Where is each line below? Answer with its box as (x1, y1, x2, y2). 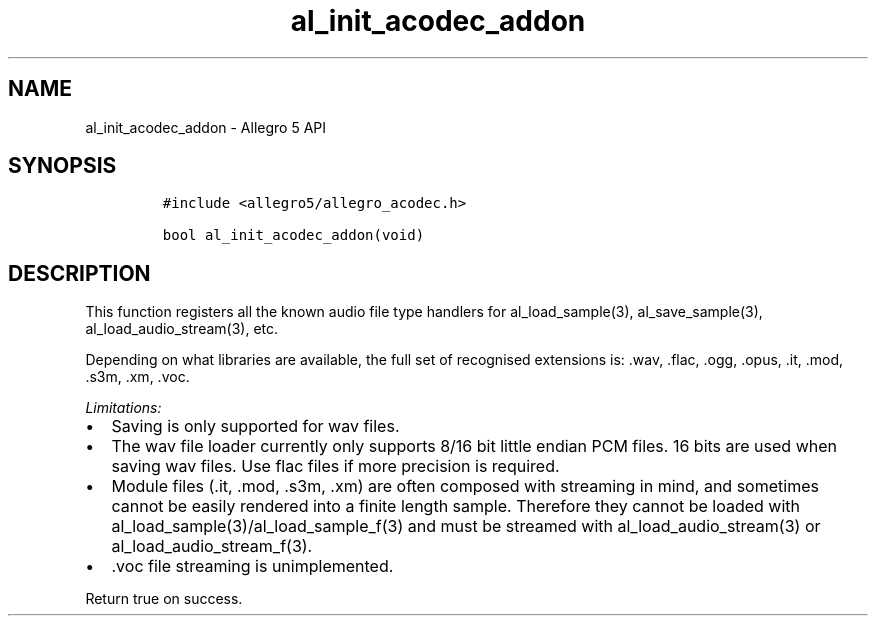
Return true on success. (85, 590, 243, 608)
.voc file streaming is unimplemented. (111, 556, 394, 577)
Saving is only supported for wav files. (111, 416, 400, 437)
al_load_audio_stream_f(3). (111, 536, 313, 557)
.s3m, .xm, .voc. (85, 368, 190, 386)
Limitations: (85, 399, 162, 417)
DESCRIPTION (8, 260, 151, 286)
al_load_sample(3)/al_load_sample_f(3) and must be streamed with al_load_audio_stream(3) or (111, 516, 821, 537)
